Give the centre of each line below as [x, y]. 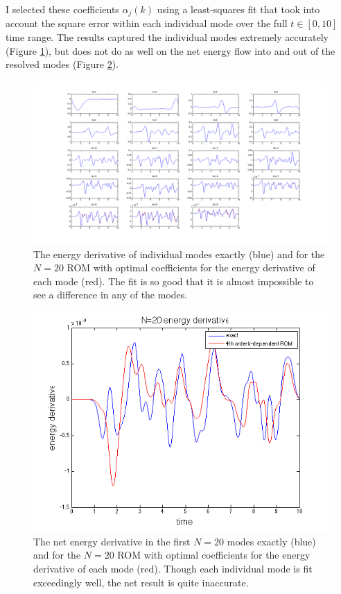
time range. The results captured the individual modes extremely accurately [167, 37]
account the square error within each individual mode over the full [147, 23]
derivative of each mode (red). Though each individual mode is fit [173, 568]
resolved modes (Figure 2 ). [62, 64]
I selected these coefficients [62, 9]
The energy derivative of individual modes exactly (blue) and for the [179, 254]
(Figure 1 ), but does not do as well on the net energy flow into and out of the [170, 50]
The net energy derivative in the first [112, 541]
